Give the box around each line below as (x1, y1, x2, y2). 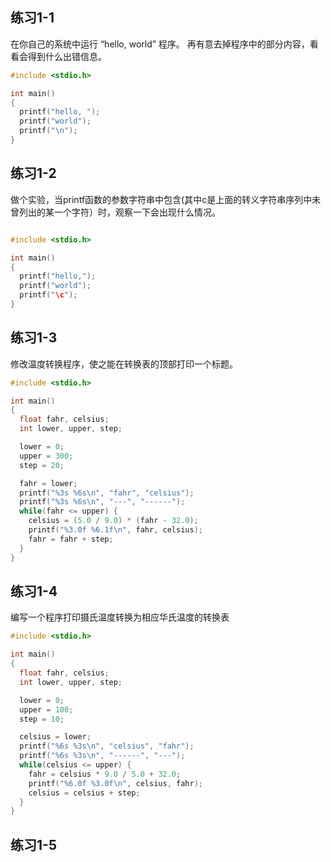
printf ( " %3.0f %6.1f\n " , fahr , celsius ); (28, 525, 203, 535)
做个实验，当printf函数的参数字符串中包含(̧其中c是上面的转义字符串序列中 (10, 193, 313, 205)
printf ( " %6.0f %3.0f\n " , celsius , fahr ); (28, 778, 203, 788)
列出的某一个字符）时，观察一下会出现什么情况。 (18, 206, 221, 218)
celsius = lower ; (19, 732, 92, 742)
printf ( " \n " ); (19, 126, 78, 136)
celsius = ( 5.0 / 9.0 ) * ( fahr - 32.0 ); (28, 516, 199, 526)
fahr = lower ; (19, 478, 78, 488)
